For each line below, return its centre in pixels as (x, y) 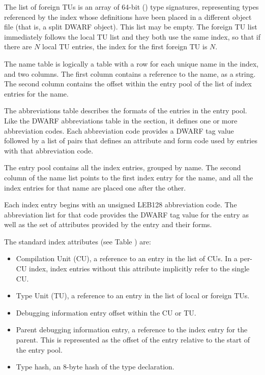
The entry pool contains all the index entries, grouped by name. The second (123, 167)
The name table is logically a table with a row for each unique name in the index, (131, 63)
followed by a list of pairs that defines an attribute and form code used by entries (131, 140)
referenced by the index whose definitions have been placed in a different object (128, 17)
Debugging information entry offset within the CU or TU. (106, 312)
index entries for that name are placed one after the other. (95, 187)
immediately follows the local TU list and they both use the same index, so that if (132, 36)
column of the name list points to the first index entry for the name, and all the (129, 177)
